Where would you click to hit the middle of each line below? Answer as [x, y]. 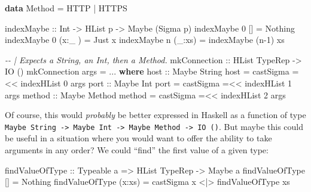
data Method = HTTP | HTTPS [66, 8]
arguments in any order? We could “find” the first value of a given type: [137, 150]
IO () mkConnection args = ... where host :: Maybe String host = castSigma [147, 71]
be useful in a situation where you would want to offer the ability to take [138, 138]
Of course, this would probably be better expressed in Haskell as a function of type [155, 115]
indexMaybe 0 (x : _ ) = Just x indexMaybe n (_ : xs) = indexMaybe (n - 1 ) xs [145, 40]
